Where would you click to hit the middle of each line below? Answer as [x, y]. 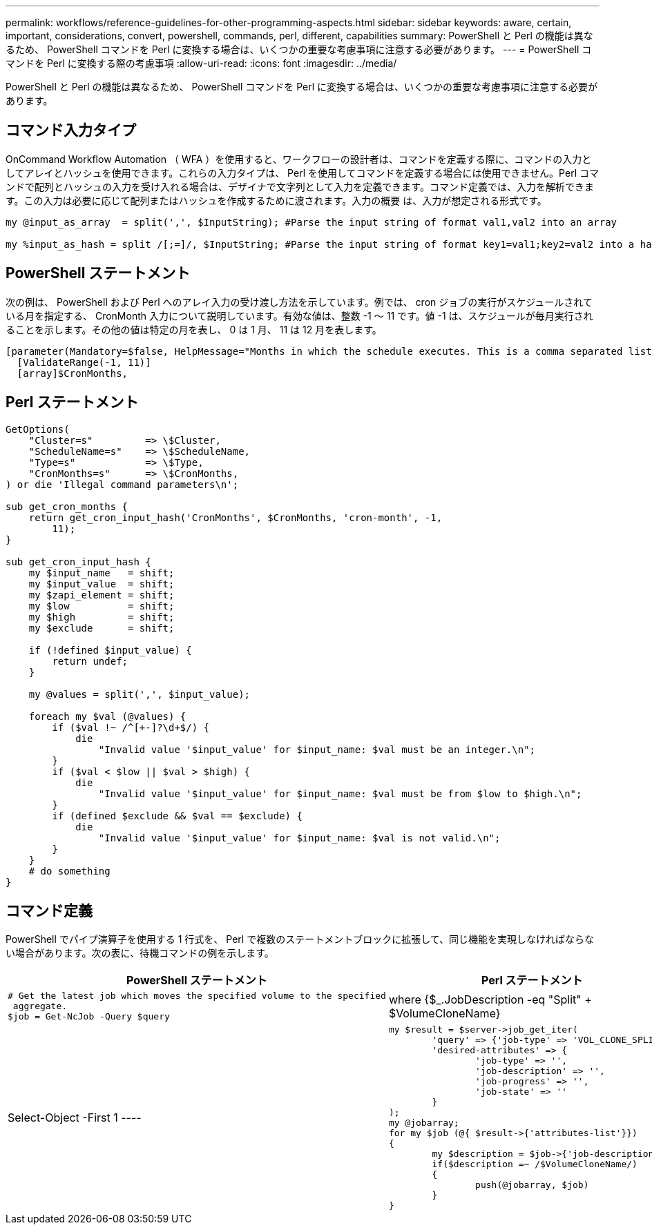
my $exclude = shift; [102, 628]
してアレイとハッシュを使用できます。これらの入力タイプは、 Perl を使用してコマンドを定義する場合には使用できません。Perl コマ [302, 173]
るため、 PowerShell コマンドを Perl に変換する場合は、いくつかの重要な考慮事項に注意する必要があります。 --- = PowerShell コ [299, 49]
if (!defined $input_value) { [110, 650]
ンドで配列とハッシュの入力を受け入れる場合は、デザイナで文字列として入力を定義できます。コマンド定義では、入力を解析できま [300, 186]
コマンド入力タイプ [71, 130]
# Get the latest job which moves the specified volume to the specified [197, 996]
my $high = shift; [102, 617]
